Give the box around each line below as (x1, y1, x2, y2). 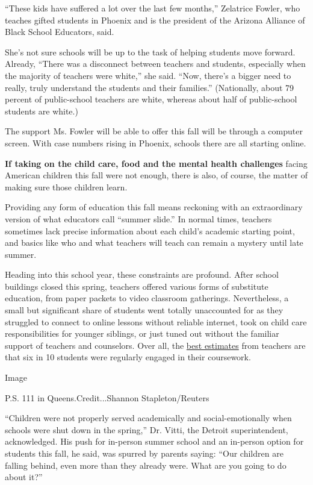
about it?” (5, 471, 43, 483)
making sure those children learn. (5, 180, 128, 193)
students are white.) (5, 104, 78, 117)
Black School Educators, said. (5, 25, 114, 38)
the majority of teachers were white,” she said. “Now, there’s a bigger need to (5, 69, 291, 81)
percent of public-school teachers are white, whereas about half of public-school (5, 93, 297, 105)
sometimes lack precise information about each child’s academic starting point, (5, 224, 295, 237)
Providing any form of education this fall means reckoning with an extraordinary (5, 201, 303, 213)
